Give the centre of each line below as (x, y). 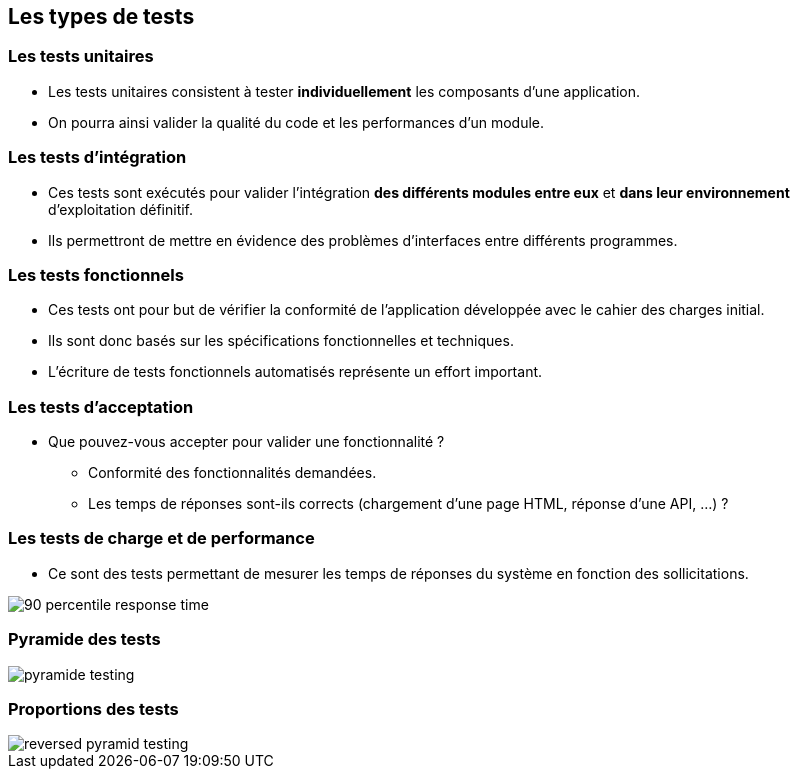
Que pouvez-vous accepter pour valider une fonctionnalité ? (246, 442)
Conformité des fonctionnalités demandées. (232, 473)
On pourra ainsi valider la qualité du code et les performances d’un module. (296, 122)
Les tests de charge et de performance (161, 538)
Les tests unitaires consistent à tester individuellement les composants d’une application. (344, 91)
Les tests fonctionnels (96, 274)
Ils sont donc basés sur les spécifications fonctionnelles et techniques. (281, 341)
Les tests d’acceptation (101, 406)
